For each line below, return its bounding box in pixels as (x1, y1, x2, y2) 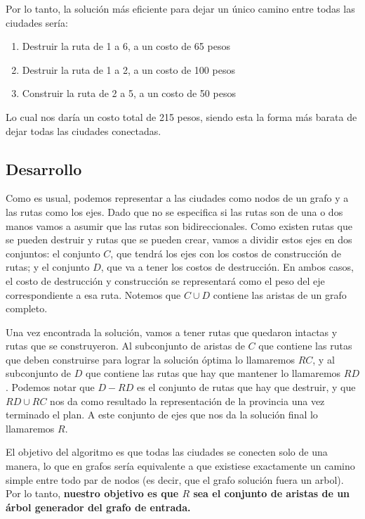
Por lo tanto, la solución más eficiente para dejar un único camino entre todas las (6, 1, 355, 15)
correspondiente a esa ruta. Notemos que (6, 287, 181, 302)
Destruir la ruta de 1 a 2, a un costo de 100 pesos (22, 62, 235, 77)
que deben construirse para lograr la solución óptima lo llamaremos (6, 352, 295, 366)
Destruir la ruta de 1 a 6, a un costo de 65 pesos (22, 39, 230, 53)
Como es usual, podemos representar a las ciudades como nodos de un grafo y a (6, 191, 349, 205)
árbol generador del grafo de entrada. (6, 499, 191, 514)
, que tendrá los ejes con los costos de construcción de (110, 245, 342, 260)
